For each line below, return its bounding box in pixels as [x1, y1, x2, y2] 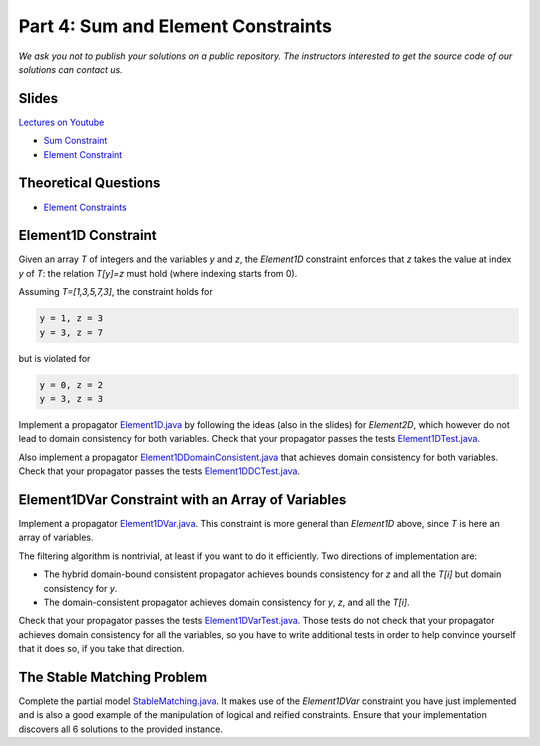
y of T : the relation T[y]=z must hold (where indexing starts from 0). [18, 267, 298, 279]
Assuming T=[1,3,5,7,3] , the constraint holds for [18, 286, 214, 298]
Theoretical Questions [18, 175, 161, 192]
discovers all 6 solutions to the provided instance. [18, 723, 224, 735]
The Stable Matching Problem [18, 668, 208, 685]
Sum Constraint [43, 135, 108, 147]
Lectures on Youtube [18, 116, 105, 128]
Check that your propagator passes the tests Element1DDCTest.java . [18, 465, 300, 477]
